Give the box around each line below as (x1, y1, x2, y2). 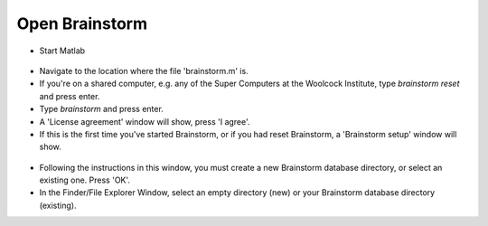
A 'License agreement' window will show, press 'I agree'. (39, 116, 250, 127)
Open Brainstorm (16, 14, 148, 33)
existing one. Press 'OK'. (39, 174, 131, 185)
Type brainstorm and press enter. (39, 104, 164, 115)
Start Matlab (39, 45, 86, 56)
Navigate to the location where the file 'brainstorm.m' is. (39, 65, 249, 76)
